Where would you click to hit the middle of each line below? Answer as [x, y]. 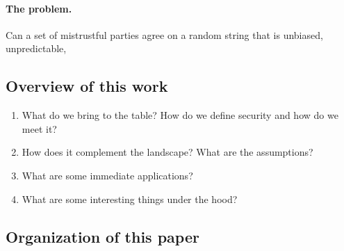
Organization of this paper [103, 236]
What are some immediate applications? [107, 175]
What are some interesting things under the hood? [130, 199]
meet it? [39, 128]
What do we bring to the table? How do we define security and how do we [180, 115]
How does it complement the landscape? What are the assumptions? [167, 152]
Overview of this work [87, 86]
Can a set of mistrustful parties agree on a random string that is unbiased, [164, 34]
